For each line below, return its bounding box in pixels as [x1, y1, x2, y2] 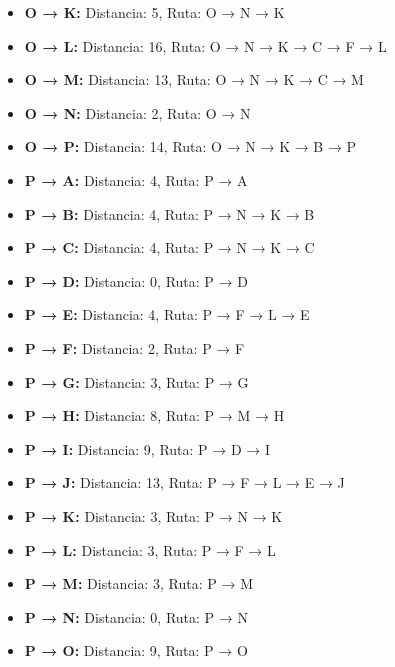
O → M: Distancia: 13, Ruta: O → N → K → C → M [24, 69, 364, 90]
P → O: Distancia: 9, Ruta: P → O [24, 640, 248, 661]
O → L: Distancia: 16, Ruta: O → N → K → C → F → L [24, 35, 387, 56]
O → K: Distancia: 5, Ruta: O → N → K [24, 2, 285, 22]
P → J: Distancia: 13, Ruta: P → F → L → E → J [24, 472, 345, 493]
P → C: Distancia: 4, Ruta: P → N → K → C [24, 237, 315, 258]
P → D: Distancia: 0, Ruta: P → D [24, 270, 248, 291]
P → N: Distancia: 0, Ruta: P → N [24, 606, 248, 627]
